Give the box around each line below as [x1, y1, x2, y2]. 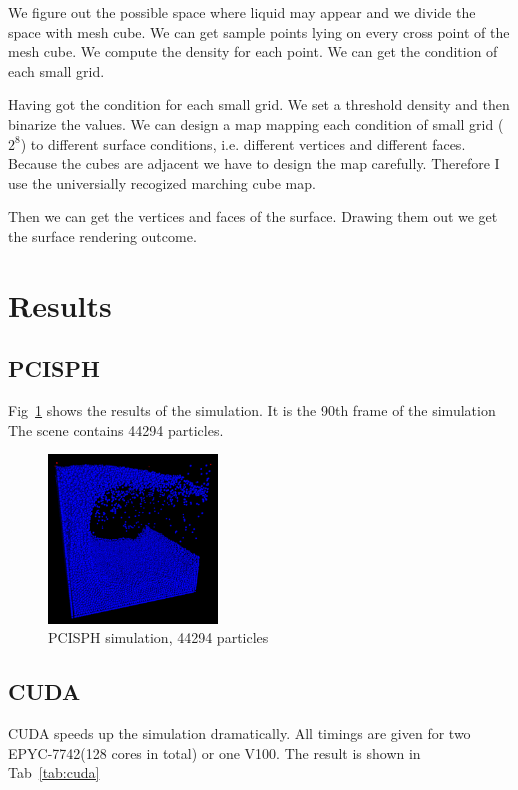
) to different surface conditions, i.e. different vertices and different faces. [20, 133, 466, 154]
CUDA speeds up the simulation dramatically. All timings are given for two [8, 723, 471, 744]
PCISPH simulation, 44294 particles [48, 627, 269, 648]
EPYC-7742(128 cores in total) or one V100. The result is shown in [8, 742, 421, 763]
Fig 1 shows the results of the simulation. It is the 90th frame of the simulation [8, 400, 496, 421]
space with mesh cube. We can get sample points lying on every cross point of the [8, 21, 510, 42]
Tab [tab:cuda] [8, 762, 100, 783]
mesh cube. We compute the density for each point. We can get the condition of [8, 41, 498, 62]
